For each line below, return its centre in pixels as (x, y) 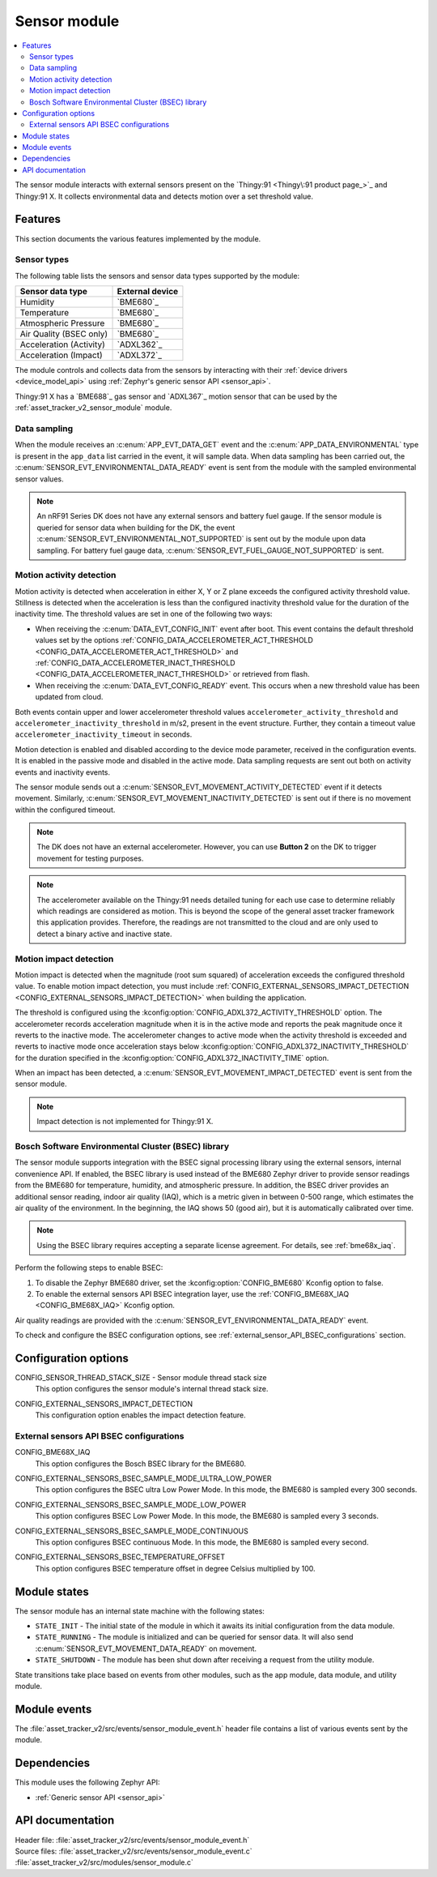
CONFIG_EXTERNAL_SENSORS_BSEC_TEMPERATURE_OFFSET (120, 1557)
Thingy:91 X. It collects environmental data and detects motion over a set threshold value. (164, 196)
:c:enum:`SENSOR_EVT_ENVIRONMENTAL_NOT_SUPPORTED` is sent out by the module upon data (201, 539)
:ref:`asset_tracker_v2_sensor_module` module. (93, 408)
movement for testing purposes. (90, 858)
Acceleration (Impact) (61, 355)
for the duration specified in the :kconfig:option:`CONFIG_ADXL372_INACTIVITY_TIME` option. (172, 1058)
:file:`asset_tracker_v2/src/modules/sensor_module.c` (104, 1862)
